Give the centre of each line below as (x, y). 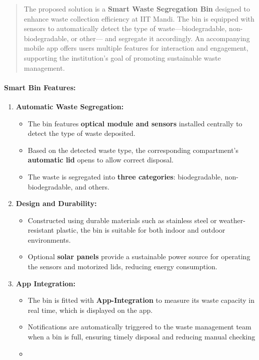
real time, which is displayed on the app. (90, 310)
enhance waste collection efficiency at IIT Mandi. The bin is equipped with (139, 18)
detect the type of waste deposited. (82, 133)
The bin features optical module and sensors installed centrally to (135, 123)
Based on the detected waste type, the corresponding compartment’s (133, 150)
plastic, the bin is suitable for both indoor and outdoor (141, 230)
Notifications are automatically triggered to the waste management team (140, 327)
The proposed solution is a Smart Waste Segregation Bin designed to (137, 9)
